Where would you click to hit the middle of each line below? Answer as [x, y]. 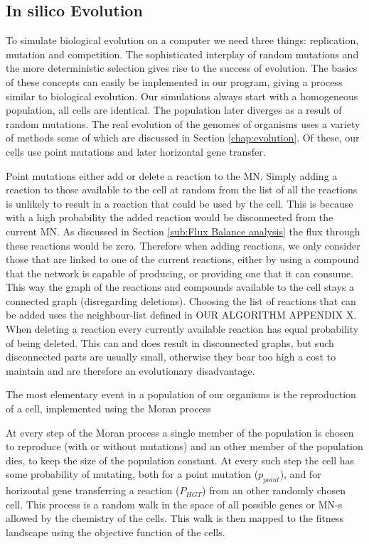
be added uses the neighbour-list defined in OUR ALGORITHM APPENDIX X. [181, 315]
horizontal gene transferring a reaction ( [93, 490]
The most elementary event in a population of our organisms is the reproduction [181, 394]
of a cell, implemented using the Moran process [108, 409]
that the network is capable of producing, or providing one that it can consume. [180, 273]
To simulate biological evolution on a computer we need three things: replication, [182, 40]
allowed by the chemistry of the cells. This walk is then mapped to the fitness [175, 518]
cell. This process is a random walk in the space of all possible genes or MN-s [174, 504]
